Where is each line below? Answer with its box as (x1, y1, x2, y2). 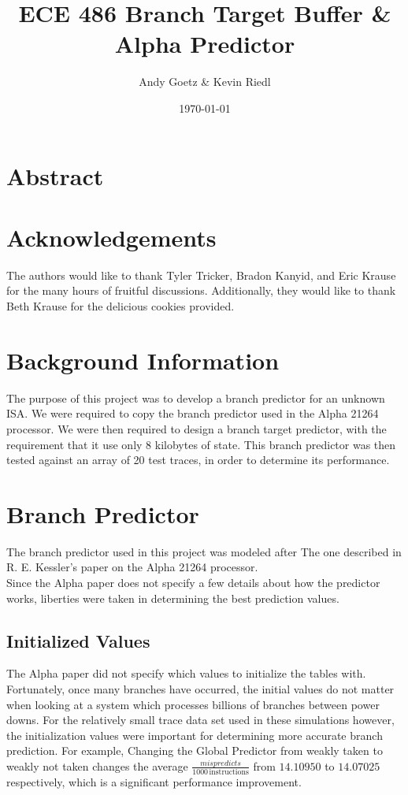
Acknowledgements (6, 221, 217, 253)
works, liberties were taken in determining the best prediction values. (6, 589, 339, 606)
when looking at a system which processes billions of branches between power (6, 696, 380, 712)
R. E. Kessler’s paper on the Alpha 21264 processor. (6, 559, 258, 575)
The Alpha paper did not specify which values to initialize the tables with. (6, 665, 366, 682)
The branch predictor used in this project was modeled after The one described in (6, 543, 402, 559)
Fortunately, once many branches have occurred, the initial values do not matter (6, 680, 395, 697)
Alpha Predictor (114, 28, 295, 60)
